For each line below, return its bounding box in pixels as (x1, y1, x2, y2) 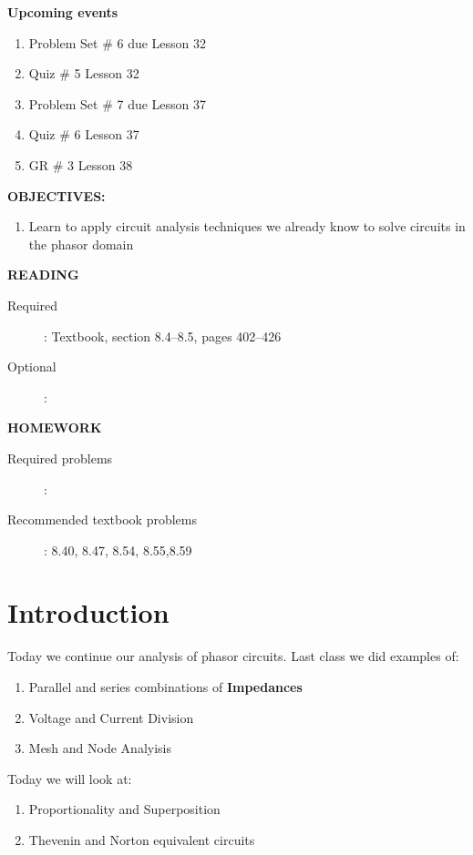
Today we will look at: (7, 768, 132, 788)
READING (7, 265, 79, 284)
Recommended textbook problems (7, 510, 197, 529)
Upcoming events (7, 3, 118, 21)
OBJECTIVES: (7, 186, 106, 205)
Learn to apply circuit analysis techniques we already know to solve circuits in (28, 217, 466, 236)
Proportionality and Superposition (28, 799, 221, 819)
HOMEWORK (7, 418, 102, 437)
